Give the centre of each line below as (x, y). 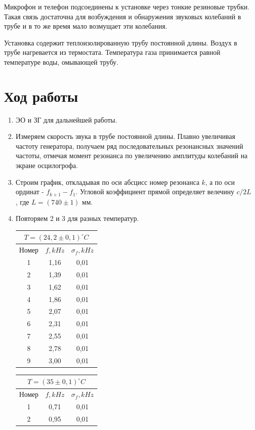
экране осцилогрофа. (47, 165)
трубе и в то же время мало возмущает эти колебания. (86, 26)
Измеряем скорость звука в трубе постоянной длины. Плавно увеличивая (125, 136)
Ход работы (41, 96)
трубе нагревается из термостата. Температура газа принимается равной (112, 52)
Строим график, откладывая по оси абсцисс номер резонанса (107, 182)
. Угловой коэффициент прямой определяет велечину (155, 192)
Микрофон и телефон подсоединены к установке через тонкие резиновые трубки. (127, 6)
